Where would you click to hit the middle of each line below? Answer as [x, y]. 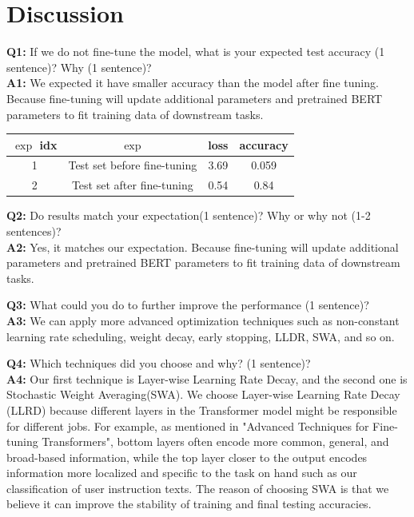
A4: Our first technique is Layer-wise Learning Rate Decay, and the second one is [207, 378]
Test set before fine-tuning [133, 165]
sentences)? [34, 231]
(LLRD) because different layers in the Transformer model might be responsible [202, 410]
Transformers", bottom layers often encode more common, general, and [215, 441]
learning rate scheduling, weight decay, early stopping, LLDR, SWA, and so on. [201, 336]
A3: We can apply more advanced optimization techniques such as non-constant [203, 320]
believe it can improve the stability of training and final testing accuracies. [189, 504]
